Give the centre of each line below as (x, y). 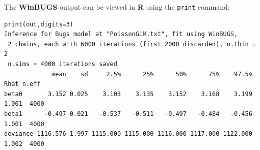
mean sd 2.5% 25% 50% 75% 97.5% (152, 74)
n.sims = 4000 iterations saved (62, 64)
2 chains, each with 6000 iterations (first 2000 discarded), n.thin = (132, 44)
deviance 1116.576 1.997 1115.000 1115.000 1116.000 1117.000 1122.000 (128, 134)
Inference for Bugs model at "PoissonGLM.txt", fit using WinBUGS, (121, 34)
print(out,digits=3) (39, 24)
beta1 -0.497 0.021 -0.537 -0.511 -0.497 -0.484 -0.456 (128, 114)
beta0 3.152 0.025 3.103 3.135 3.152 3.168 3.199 (128, 94)
